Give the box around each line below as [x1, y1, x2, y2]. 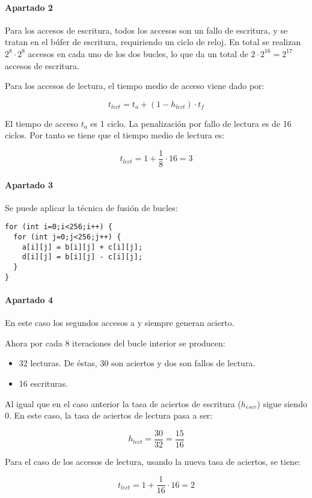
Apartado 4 [5, 293, 54, 306]
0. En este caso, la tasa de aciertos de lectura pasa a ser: [5, 409, 213, 422]
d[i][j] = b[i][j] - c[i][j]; [22, 253, 143, 262]
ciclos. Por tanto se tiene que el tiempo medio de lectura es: [5, 129, 225, 141]
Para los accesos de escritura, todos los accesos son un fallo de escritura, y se [5, 23, 288, 36]
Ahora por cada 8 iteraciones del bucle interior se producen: [5, 336, 225, 349]
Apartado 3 [5, 178, 54, 191]
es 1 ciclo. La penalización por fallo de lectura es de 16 [90, 117, 292, 129]
